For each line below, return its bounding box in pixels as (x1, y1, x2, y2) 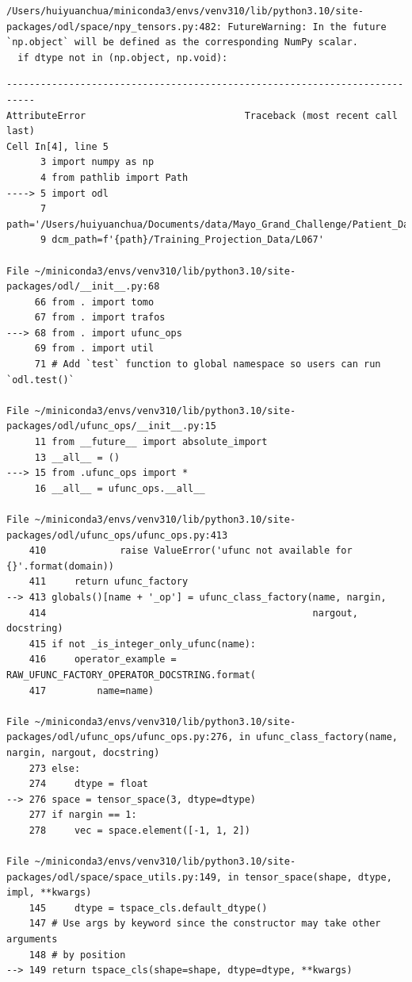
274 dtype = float (29, 778, 148, 790)
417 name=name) (29, 685, 154, 696)
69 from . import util (34, 343, 154, 355)
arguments (6, 934, 58, 946)
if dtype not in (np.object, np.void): (17, 52, 228, 63)
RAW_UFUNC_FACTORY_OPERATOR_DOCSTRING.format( (6, 669, 256, 681)
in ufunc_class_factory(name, (238, 731, 398, 743)
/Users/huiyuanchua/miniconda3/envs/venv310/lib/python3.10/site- (6, 6, 364, 17)
